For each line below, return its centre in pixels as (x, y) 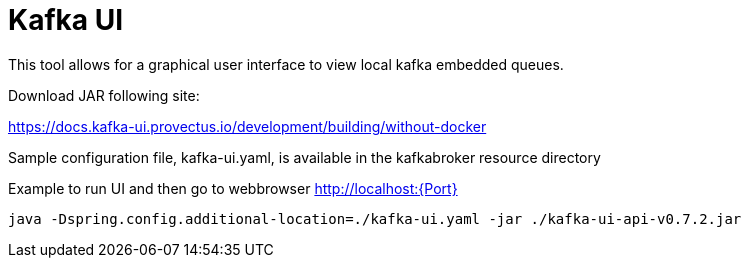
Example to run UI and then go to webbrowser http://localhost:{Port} (233, 188)
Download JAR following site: (104, 95)
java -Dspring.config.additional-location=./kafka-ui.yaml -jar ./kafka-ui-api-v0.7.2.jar (375, 218)
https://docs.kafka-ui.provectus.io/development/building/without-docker (247, 126)
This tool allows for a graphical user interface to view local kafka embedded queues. (286, 64)
